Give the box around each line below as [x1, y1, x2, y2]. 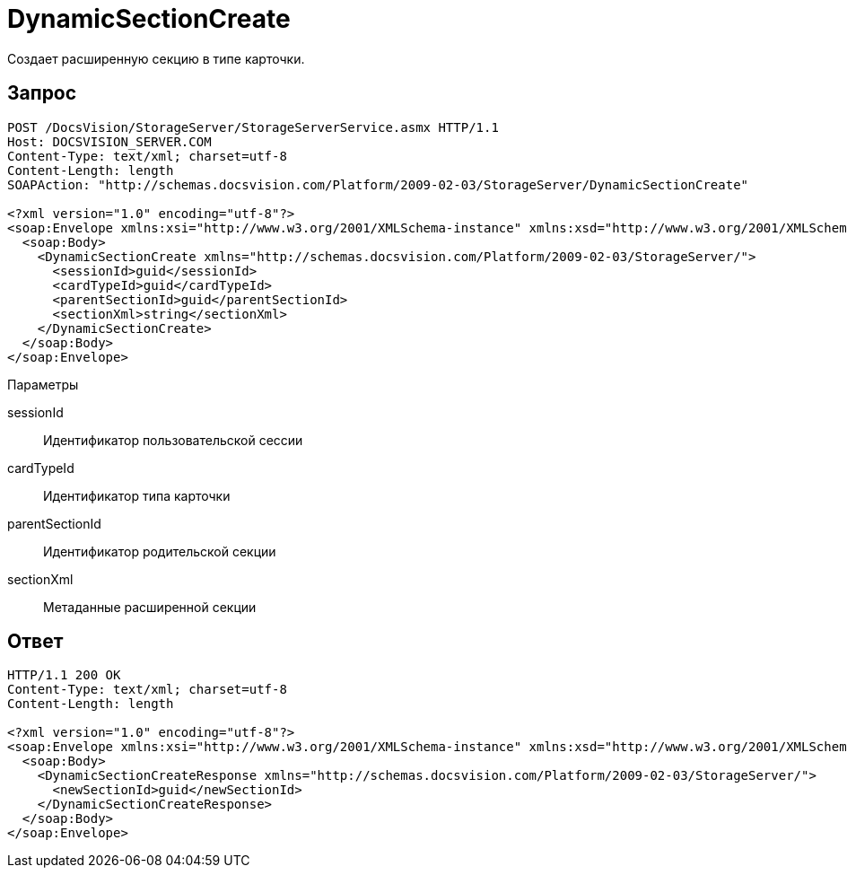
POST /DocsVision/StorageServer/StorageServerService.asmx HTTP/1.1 [7, 119, 499, 135]
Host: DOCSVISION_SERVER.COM [7, 134, 212, 149]
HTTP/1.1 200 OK [7, 668, 121, 683]
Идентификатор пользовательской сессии [43, 432, 303, 448]
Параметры [7, 376, 79, 392]
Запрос [7, 82, 77, 105]
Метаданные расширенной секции [43, 599, 257, 615]
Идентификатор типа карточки [43, 487, 231, 503]
